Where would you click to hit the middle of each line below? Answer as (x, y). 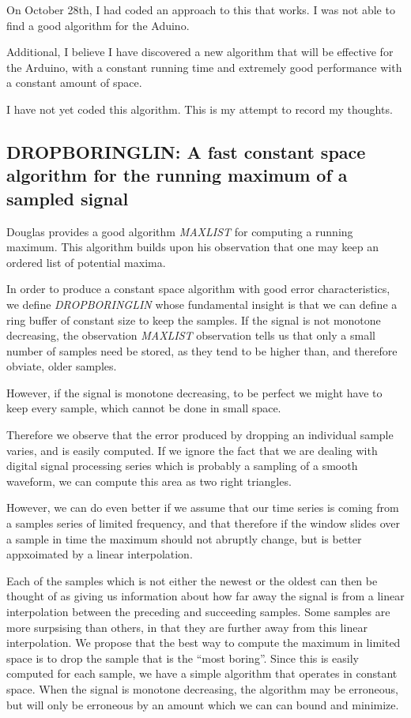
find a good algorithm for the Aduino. (98, 25)
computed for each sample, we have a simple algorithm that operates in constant (202, 673)
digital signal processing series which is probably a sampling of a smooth (182, 466)
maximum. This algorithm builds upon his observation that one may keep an (192, 247)
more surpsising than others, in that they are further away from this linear (187, 627)
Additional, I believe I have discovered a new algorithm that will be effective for (200, 52)
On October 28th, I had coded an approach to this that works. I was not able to (201, 9)
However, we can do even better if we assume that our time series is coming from (203, 507)
